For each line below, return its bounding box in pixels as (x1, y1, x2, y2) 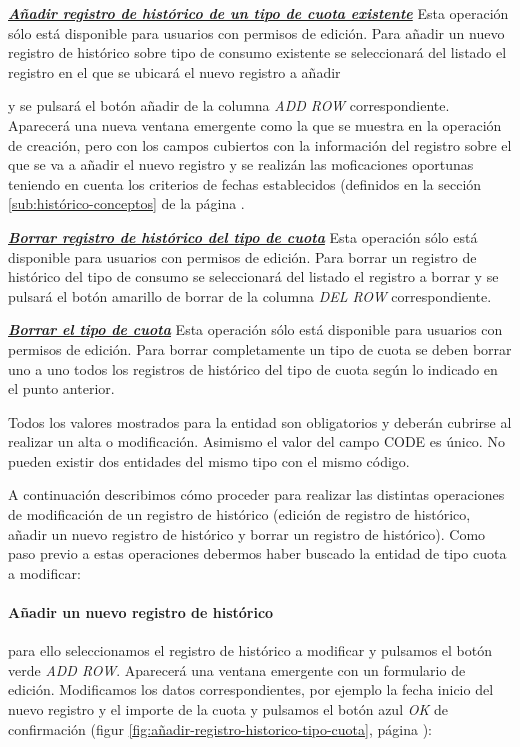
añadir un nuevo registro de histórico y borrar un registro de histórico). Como (8, 523, 486, 544)
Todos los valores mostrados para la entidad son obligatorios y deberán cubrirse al (8, 411, 512, 432)
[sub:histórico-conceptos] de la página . (8, 193, 245, 214)
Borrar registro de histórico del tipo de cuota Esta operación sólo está (8, 226, 478, 247)
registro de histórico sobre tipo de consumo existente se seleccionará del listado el (8, 42, 507, 63)
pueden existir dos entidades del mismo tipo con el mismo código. (8, 450, 410, 471)
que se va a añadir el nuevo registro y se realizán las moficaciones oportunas (8, 154, 474, 175)
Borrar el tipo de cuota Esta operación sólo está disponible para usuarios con (8, 319, 503, 340)
